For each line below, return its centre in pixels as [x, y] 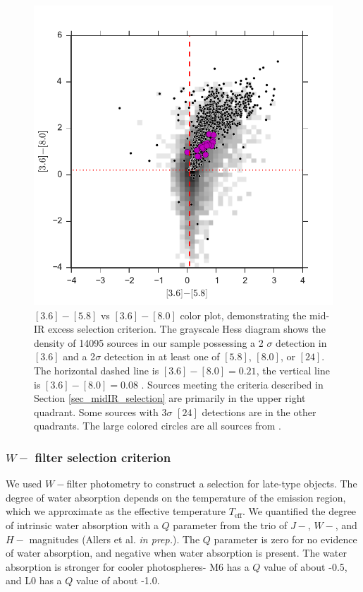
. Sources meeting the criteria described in [232, 384]
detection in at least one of [162, 356]
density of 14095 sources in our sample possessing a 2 [149, 342]
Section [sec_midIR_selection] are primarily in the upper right [170, 398]
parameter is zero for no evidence [285, 539]
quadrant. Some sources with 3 [100, 412]
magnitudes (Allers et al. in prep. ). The [115, 539]
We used [24, 484]
